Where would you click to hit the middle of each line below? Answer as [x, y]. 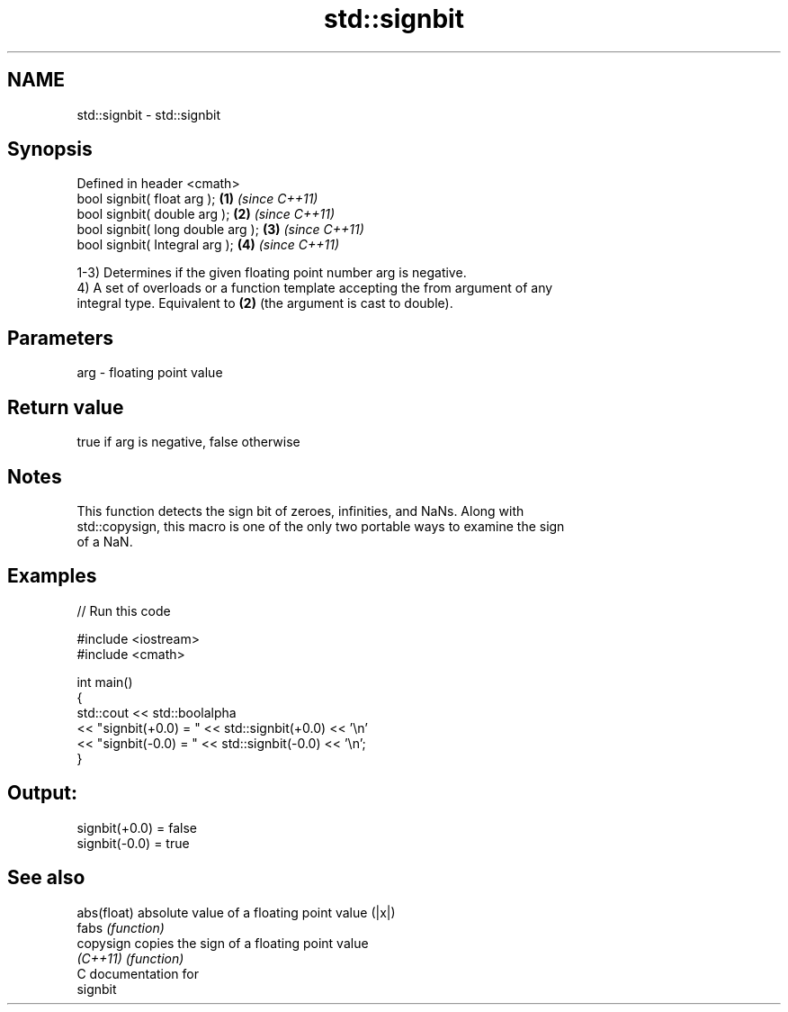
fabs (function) [121, 927]
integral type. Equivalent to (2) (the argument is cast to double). [265, 303]
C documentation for [138, 973]
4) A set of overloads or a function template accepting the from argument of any [315, 288]
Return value [66, 407]
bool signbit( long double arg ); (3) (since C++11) [220, 230]
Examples [52, 576]
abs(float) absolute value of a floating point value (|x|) [236, 912]
